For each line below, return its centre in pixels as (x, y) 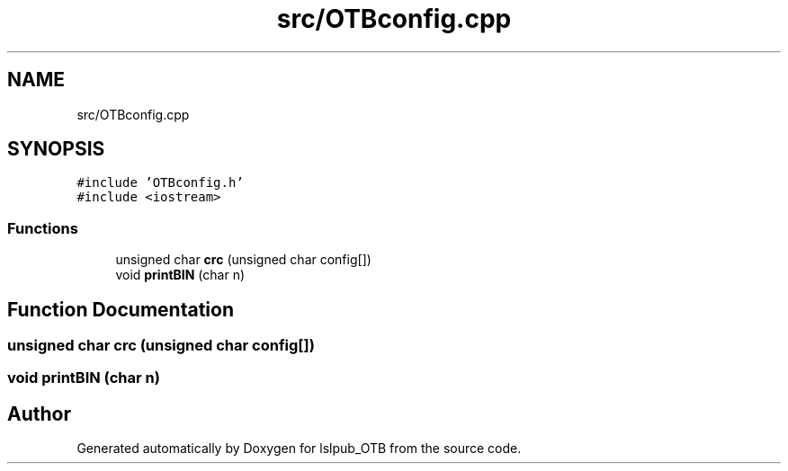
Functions (43, 228)
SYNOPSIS (56, 149)
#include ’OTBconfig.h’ (160, 183)
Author (39, 413)
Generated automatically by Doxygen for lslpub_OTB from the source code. (299, 449)
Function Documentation (121, 309)
